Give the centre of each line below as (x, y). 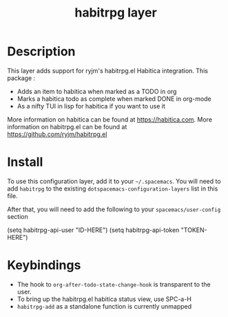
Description (41, 51)
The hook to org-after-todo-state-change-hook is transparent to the (114, 284)
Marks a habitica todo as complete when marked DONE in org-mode (114, 99)
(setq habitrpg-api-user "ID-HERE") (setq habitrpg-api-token (93, 230)
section (18, 216)
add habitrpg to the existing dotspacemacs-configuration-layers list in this (113, 189)
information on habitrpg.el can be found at (67, 126)
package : (21, 78)
